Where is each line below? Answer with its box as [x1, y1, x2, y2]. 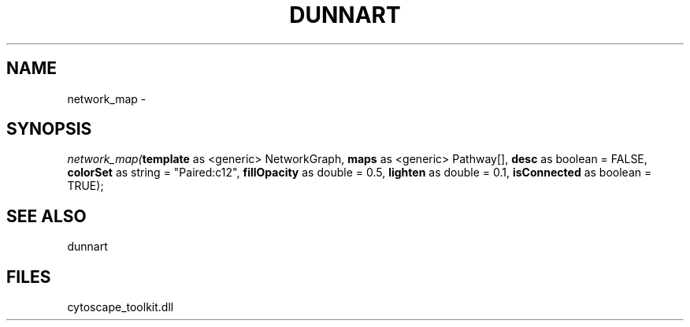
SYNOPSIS [6, 119, 92, 139]
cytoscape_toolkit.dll [67, 300, 174, 314]
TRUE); [67, 179, 104, 193]
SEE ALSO [6, 206, 87, 226]
